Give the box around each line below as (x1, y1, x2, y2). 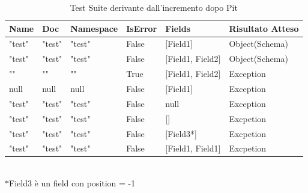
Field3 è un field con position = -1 (9, 177, 136, 189)
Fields (165, 22, 190, 34)
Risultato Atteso (229, 22, 299, 34)
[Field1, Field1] (165, 142, 221, 155)
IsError (126, 22, 157, 34)
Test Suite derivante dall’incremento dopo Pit (70, 1, 238, 13)
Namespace (70, 22, 118, 34)
